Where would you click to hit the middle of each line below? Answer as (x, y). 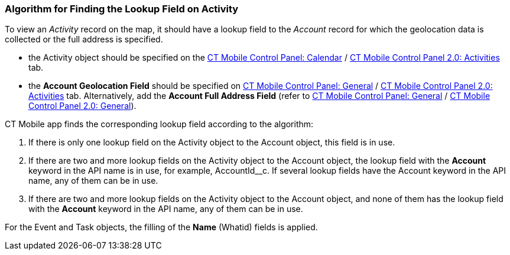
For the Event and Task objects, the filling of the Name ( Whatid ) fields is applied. (161, 227)
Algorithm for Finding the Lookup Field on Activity (122, 9)
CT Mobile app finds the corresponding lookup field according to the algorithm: (159, 124)
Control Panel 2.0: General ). (82, 106)
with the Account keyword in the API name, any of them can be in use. (166, 209)
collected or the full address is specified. (84, 39)
